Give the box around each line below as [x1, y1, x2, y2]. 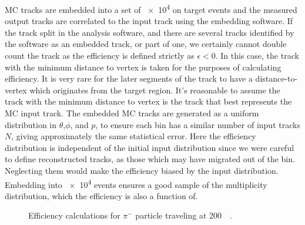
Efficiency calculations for [28, 209, 120, 221]
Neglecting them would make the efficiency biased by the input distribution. [5, 164, 279, 176]
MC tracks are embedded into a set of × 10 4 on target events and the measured [5, 2, 297, 15]
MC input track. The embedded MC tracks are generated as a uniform [5, 107, 259, 119]
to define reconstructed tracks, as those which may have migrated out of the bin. [5, 153, 295, 165]
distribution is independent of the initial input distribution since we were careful [5, 141, 294, 153]
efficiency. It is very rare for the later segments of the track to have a [5, 72, 253, 85]
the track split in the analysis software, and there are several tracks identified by [5, 26, 294, 38]
